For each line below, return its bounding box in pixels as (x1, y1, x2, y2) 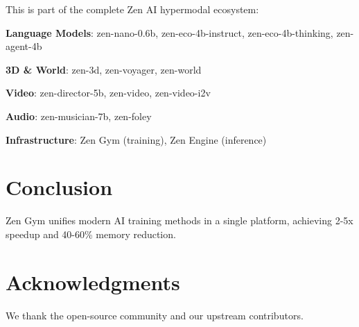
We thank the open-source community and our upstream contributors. (6, 308, 304, 322)
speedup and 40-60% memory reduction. (6, 226, 176, 241)
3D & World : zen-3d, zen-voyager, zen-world (6, 62, 202, 76)
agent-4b (6, 39, 42, 53)
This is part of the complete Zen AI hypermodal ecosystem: (6, 2, 259, 16)
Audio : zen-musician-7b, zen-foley (6, 108, 152, 123)
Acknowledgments (6, 267, 180, 296)
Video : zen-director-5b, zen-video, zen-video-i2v (6, 85, 211, 100)
